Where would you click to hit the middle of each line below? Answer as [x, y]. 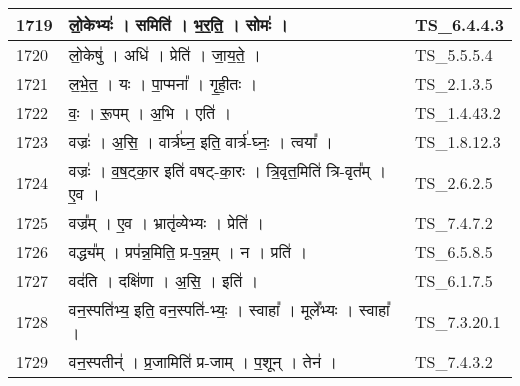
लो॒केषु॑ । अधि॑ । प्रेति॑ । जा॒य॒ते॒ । [164, 54]
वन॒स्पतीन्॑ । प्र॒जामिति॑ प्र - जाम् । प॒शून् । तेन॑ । [203, 361]
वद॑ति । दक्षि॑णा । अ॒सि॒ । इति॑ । [163, 280]
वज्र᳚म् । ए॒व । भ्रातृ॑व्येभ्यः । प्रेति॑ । [166, 222]
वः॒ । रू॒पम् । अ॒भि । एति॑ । [150, 112]
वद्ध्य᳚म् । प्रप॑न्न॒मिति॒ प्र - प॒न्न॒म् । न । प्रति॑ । [188, 251]
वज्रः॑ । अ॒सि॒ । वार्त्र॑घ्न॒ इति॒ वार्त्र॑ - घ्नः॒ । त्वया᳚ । [200, 141]
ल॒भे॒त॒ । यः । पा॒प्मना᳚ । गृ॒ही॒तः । [163, 83]
